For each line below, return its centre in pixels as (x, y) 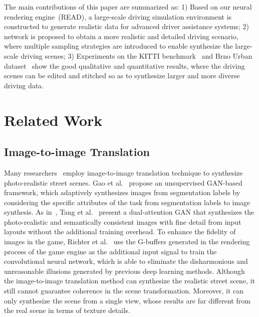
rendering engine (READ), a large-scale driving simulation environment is (118, 16)
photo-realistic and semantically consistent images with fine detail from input (123, 221)
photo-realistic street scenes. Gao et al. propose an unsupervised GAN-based (123, 182)
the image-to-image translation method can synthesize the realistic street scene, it (130, 281)
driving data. (24, 85)
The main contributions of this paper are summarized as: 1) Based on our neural (128, 7)
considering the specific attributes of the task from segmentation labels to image (127, 202)
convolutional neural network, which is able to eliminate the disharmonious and (126, 261)
